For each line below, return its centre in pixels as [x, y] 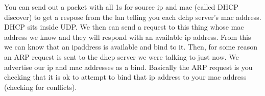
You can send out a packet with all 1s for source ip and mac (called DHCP [121, 7]
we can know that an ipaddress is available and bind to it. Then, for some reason [131, 47]
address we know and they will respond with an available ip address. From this [128, 37]
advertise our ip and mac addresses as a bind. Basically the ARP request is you [128, 67]
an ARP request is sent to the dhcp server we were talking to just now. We [122, 56]
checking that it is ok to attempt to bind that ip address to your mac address [125, 77]
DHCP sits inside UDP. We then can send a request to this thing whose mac [124, 27]
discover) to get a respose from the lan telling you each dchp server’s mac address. [133, 17]
